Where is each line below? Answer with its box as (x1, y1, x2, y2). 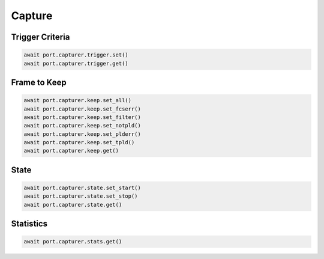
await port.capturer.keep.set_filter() (23, 114, 141, 120)
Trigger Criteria (11, 32, 70, 42)
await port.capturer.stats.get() (23, 238, 122, 245)
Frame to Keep (11, 77, 67, 87)
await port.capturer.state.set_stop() (23, 193, 138, 200)
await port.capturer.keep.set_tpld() (23, 139, 135, 146)
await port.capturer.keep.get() (23, 147, 119, 154)
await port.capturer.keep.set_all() (23, 97, 132, 104)
